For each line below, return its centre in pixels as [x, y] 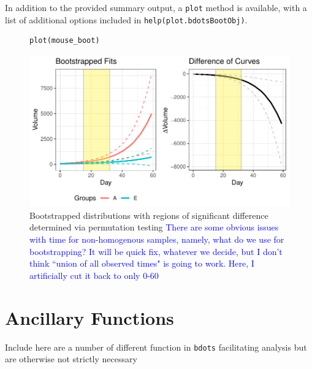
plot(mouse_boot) [65, 41]
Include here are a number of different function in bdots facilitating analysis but [156, 347]
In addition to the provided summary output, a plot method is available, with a [156, 7]
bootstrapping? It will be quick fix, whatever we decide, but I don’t [156, 251]
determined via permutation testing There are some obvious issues [154, 227]
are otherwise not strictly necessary [71, 359]
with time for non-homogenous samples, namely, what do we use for [157, 239]
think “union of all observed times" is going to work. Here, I [142, 263]
